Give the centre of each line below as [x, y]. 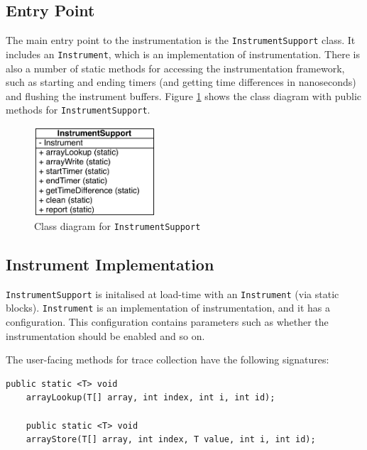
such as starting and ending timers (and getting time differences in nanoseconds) [181, 82]
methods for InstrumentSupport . [78, 110]
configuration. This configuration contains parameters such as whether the [167, 321]
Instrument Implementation [110, 264]
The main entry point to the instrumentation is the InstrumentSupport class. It [181, 40]
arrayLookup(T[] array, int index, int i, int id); [150, 398]
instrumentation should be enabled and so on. [105, 335]
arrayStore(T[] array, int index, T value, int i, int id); [171, 440]
